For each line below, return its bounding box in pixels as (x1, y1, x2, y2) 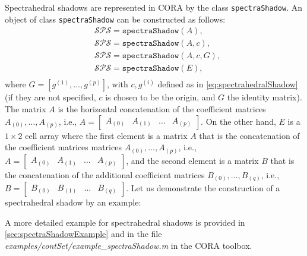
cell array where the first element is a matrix (25, 129, 188, 141)
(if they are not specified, (5, 91, 96, 103)
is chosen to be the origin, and (105, 91, 216, 103)
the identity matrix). (227, 91, 302, 103)
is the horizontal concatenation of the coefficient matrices (58, 103, 266, 115)
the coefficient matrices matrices (5, 141, 122, 153)
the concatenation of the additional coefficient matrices (5, 168, 205, 181)
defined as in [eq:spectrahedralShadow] (157, 78, 298, 90)
